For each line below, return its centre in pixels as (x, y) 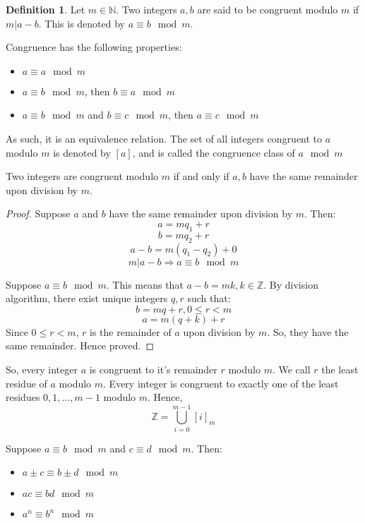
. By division (291, 284)
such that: (209, 298)
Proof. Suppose (38, 214)
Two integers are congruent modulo (82, 176)
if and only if (201, 176)
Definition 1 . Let (46, 9)
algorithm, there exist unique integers (87, 298)
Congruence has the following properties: (94, 47)
